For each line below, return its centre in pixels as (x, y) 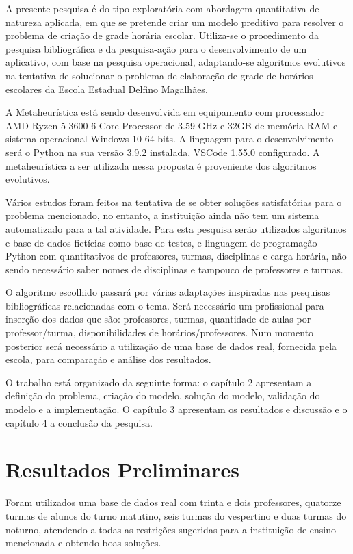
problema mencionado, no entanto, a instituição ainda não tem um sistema (162, 215)
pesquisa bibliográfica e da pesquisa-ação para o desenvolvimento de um (156, 48)
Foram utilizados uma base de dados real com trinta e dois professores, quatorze (173, 502)
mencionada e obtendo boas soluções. (83, 543)
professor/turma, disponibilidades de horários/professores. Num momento (160, 332)
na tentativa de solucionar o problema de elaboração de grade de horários (159, 75)
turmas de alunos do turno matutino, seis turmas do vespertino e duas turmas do (176, 515)
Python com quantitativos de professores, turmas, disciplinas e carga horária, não (176, 256)
